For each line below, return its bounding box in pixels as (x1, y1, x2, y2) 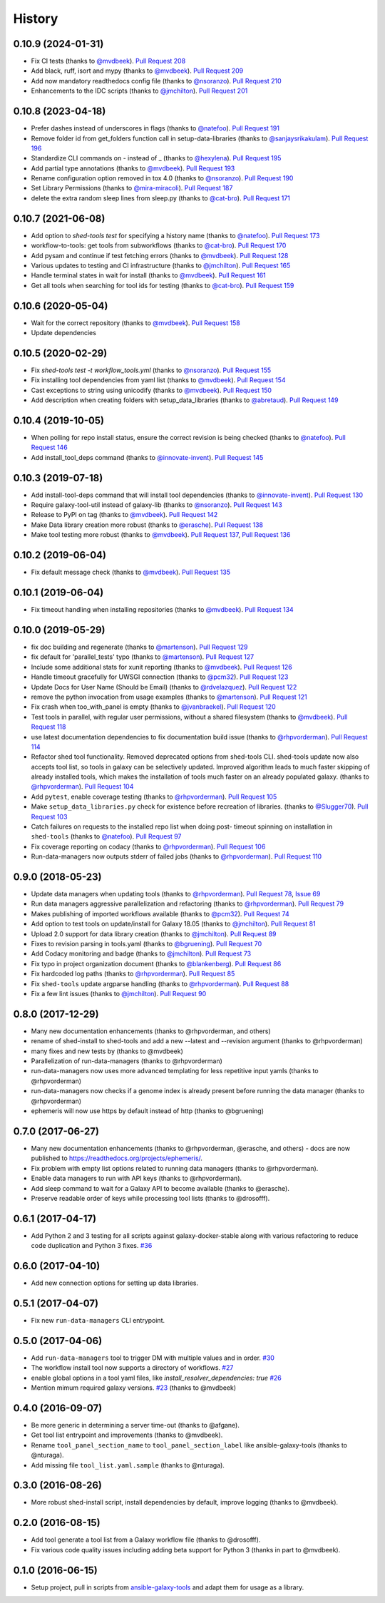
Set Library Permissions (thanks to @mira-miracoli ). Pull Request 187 (31, 184, 233, 193)
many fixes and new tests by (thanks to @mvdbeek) (31, 1047, 183, 1055)
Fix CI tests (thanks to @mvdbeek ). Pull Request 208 (31, 57, 186, 66)
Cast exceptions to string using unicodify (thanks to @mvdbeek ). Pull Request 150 (31, 386, 272, 394)
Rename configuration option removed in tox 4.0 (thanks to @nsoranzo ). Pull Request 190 (31, 174, 294, 183)
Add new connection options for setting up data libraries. (31, 1279, 199, 1287)
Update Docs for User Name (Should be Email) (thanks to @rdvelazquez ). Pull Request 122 (31, 682, 297, 691)
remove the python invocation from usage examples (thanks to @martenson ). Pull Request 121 (31, 692, 307, 701)
